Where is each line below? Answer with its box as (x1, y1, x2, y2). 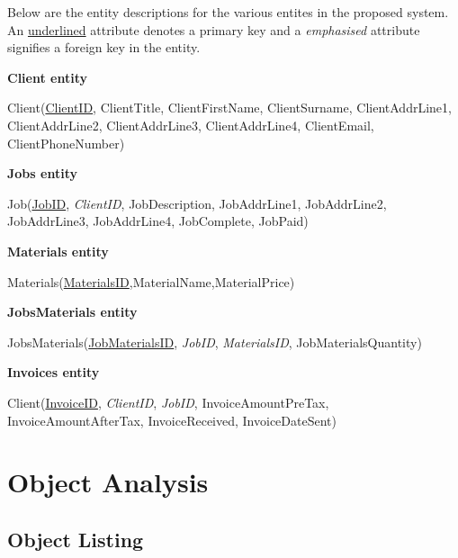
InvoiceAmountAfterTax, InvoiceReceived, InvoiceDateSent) (7, 410, 337, 429)
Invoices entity (7, 363, 100, 382)
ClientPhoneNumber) (7, 133, 125, 152)
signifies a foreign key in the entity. (7, 38, 201, 57)
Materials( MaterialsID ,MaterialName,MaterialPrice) (7, 272, 295, 291)
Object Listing (7, 525, 144, 553)
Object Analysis (7, 463, 209, 500)
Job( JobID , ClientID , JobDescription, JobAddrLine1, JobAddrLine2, (7, 193, 387, 212)
